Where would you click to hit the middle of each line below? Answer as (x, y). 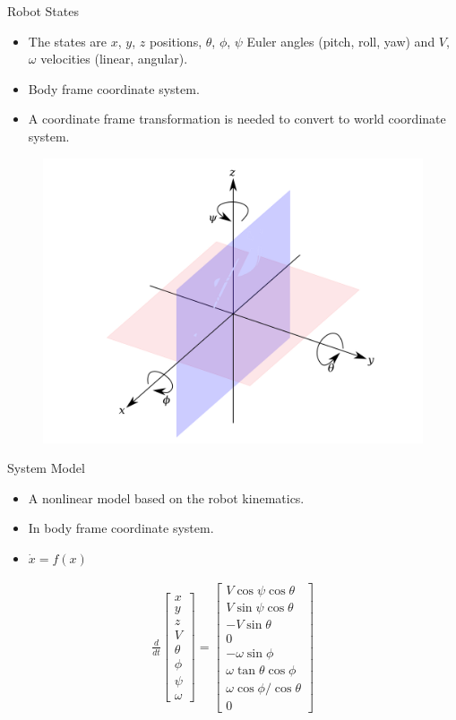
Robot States (43, 11)
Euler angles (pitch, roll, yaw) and (341, 41)
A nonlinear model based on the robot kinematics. (166, 497)
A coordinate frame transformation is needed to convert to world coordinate (237, 119)
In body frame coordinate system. (121, 528)
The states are (68, 41)
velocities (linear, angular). (114, 59)
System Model (46, 468)
